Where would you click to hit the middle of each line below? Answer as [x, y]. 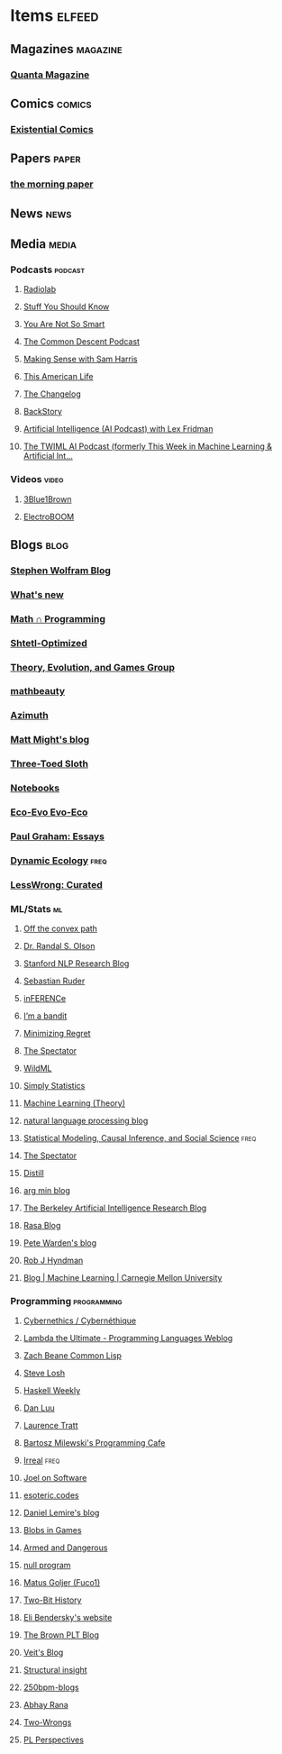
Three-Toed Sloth [50, 764]
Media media [44, 244]
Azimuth [29, 716]
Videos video [37, 480]
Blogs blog [40, 545]
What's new [37, 594]
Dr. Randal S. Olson [59, 946]
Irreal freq [41, 1460]
